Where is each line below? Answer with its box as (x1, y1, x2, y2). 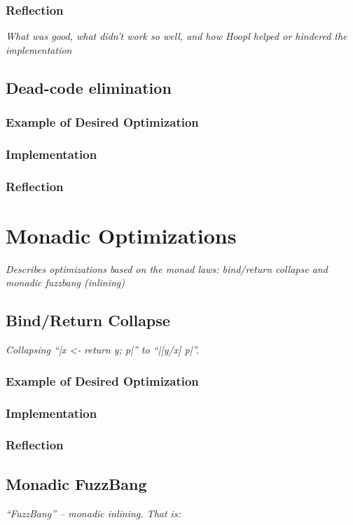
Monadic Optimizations (6, 220, 237, 249)
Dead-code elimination (6, 76, 172, 98)
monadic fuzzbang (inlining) (6, 275, 125, 290)
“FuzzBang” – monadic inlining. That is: (6, 505, 181, 520)
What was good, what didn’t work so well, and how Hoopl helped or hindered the (6, 29, 347, 43)
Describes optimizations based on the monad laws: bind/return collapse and (6, 261, 328, 276)
